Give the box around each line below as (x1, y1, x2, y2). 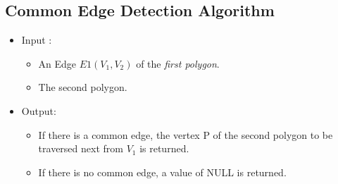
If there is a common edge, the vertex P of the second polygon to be (38, 127, 333, 142)
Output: (21, 103, 56, 118)
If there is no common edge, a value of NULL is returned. (38, 164, 287, 179)
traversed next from (38, 141, 123, 156)
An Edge (38, 56, 77, 70)
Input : (21, 32, 52, 47)
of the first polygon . (136, 56, 220, 70)
